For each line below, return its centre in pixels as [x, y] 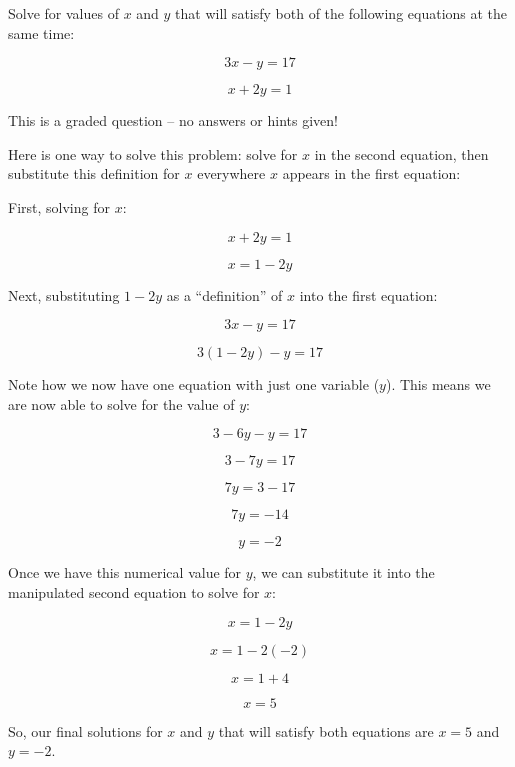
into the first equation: [368, 294]
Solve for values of [63, 13]
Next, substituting [64, 294]
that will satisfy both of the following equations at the [341, 13]
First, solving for [59, 206]
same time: [41, 32]
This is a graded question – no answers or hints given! [173, 120]
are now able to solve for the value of [121, 403]
